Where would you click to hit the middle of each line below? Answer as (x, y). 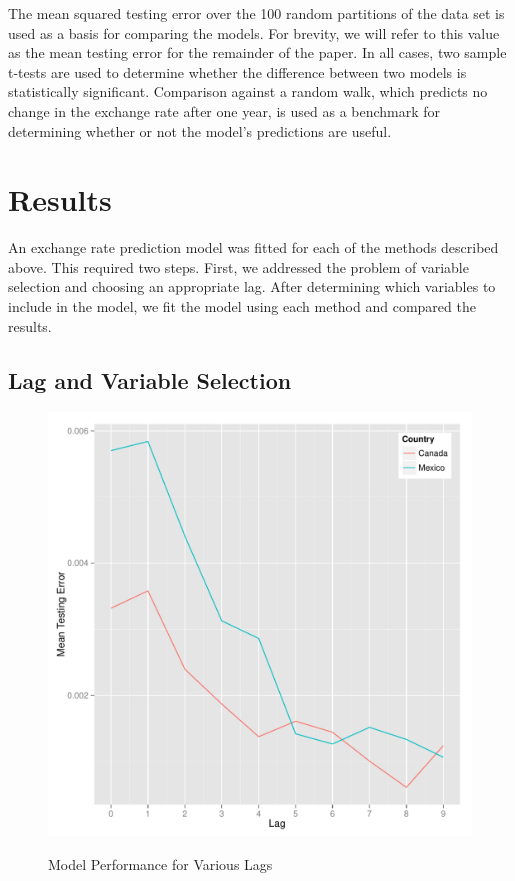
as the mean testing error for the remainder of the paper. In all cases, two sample (257, 52)
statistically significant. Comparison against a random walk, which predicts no (248, 91)
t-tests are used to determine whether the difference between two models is (237, 71)
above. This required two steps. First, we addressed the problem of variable (238, 266)
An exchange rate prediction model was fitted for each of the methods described (253, 247)
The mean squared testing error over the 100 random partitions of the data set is (256, 13)
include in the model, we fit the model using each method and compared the (242, 306)
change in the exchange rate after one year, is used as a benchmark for (224, 110)
